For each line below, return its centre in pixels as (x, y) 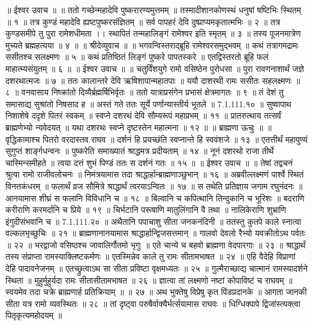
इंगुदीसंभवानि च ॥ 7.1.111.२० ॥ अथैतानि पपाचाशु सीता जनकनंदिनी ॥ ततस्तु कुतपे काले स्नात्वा (154, 221)
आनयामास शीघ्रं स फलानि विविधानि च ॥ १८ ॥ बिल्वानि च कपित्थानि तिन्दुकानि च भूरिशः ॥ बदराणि (155, 198)
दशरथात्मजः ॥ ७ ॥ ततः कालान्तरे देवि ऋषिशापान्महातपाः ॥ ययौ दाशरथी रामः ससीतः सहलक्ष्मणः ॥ (153, 80)
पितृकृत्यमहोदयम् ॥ (34, 315)
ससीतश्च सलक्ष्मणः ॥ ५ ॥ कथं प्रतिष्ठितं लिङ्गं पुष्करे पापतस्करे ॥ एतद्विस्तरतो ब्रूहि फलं (137, 57)
